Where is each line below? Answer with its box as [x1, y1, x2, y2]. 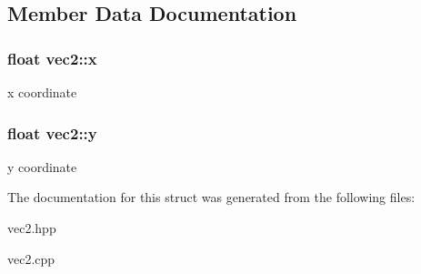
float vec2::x [7, 46, 97, 69]
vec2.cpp [7, 249, 55, 268]
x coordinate [7, 83, 77, 101]
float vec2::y [7, 121, 97, 144]
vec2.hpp [7, 218, 56, 237]
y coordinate [7, 157, 77, 176]
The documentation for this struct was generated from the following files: [7, 188, 416, 207]
